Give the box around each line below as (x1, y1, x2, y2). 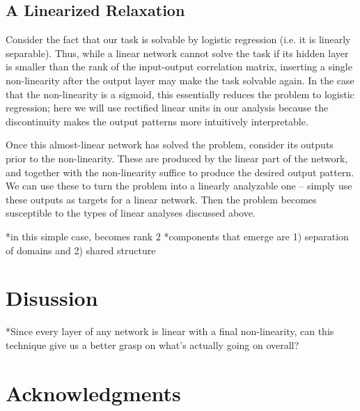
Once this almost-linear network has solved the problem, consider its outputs (6, 137, 334, 152)
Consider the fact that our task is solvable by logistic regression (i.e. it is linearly (6, 32, 351, 47)
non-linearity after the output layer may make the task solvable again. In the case (6, 72, 354, 87)
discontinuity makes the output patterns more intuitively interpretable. (6, 114, 308, 128)
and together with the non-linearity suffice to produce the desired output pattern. (6, 164, 354, 179)
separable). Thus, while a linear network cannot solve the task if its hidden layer (6, 45, 349, 60)
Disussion (6, 284, 98, 312)
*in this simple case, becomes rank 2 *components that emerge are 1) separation (6, 228, 349, 243)
